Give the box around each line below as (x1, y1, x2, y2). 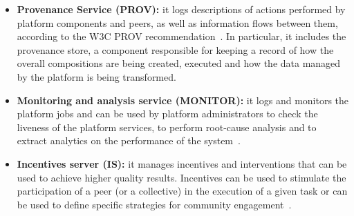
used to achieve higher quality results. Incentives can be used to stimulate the (17, 170, 346, 184)
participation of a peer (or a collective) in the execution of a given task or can (17, 184, 348, 198)
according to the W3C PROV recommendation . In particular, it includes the (17, 29, 346, 43)
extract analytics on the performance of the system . (17, 133, 241, 148)
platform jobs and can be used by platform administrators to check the (17, 106, 318, 121)
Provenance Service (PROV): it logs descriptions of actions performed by (17, 2, 346, 16)
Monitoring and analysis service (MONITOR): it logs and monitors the (17, 92, 349, 107)
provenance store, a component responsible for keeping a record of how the (17, 42, 334, 57)
